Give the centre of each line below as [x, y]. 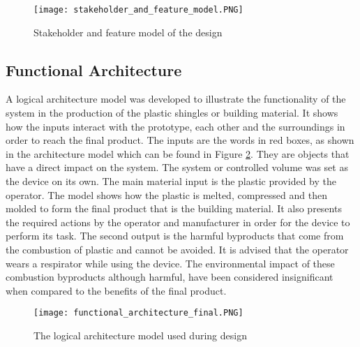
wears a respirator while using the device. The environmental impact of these [170, 263]
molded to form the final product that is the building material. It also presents [174, 208]
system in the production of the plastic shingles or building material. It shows [172, 113]
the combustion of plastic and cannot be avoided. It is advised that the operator [177, 249]
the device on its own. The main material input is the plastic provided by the [171, 181]
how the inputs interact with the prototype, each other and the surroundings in [175, 126]
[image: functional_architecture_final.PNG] [138, 313]
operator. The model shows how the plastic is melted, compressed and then [166, 194]
